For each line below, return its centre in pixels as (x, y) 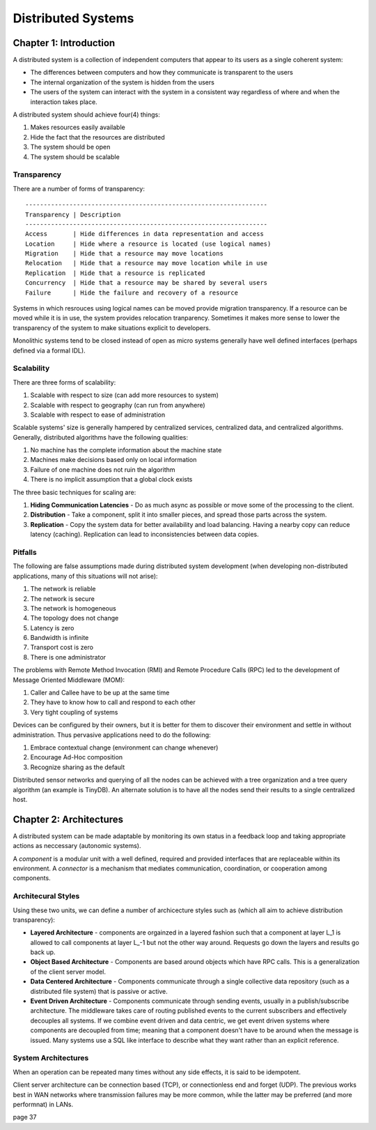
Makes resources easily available (78, 127)
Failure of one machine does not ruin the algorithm (103, 469)
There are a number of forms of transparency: (79, 188)
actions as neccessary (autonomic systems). (77, 846)
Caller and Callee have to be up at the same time (100, 693)
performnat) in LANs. (43, 1104)
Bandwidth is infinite (60, 638)
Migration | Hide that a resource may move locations (125, 254)
